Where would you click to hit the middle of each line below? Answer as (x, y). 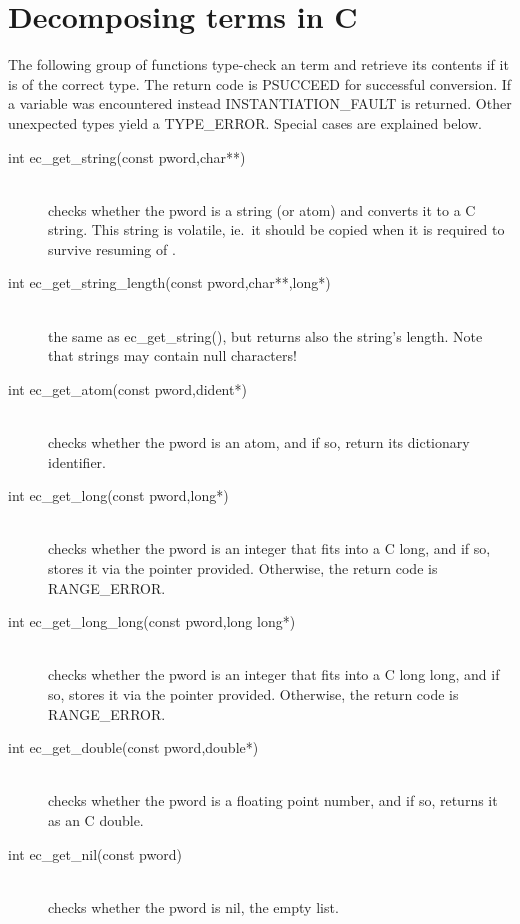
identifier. (77, 461)
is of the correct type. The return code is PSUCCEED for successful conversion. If (260, 83)
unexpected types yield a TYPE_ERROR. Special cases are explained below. (245, 122)
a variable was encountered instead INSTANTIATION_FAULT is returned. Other (260, 103)
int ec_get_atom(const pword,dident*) (127, 388)
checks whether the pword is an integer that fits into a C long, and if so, (269, 548)
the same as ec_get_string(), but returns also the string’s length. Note (265, 335)
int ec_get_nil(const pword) (95, 853)
